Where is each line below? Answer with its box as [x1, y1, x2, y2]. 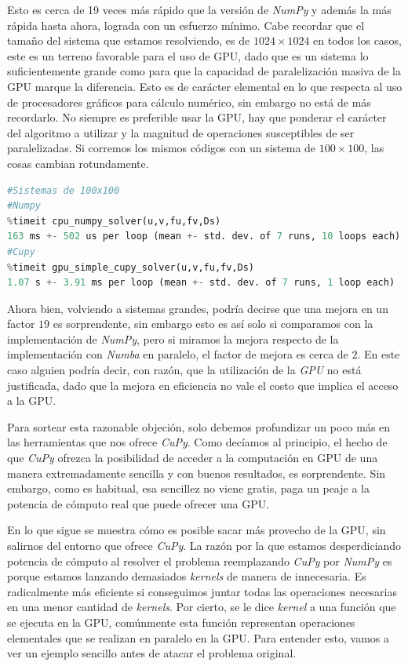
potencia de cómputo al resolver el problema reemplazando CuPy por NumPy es [7, 552, 392, 569]
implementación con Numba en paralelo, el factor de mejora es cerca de [7, 346, 348, 362]
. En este [357, 346, 400, 362]
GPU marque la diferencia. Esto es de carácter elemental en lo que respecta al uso [7, 78, 403, 94]
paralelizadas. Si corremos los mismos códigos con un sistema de [7, 140, 316, 156]
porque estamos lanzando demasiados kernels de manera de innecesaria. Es [7, 568, 366, 584]
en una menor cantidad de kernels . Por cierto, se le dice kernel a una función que [7, 599, 396, 615]
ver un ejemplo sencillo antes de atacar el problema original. [7, 645, 297, 661]
